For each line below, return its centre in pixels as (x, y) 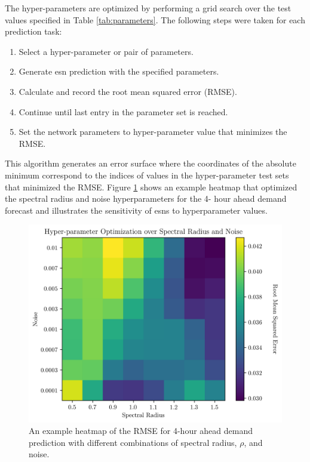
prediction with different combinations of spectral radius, (133, 442)
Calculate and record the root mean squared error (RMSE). (128, 91)
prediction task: (33, 31)
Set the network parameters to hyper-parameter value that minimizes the (153, 132)
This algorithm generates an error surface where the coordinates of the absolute (151, 163)
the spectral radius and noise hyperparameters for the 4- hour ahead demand (146, 198)
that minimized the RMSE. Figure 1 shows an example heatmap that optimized (151, 187)
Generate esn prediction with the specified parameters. (119, 71)
